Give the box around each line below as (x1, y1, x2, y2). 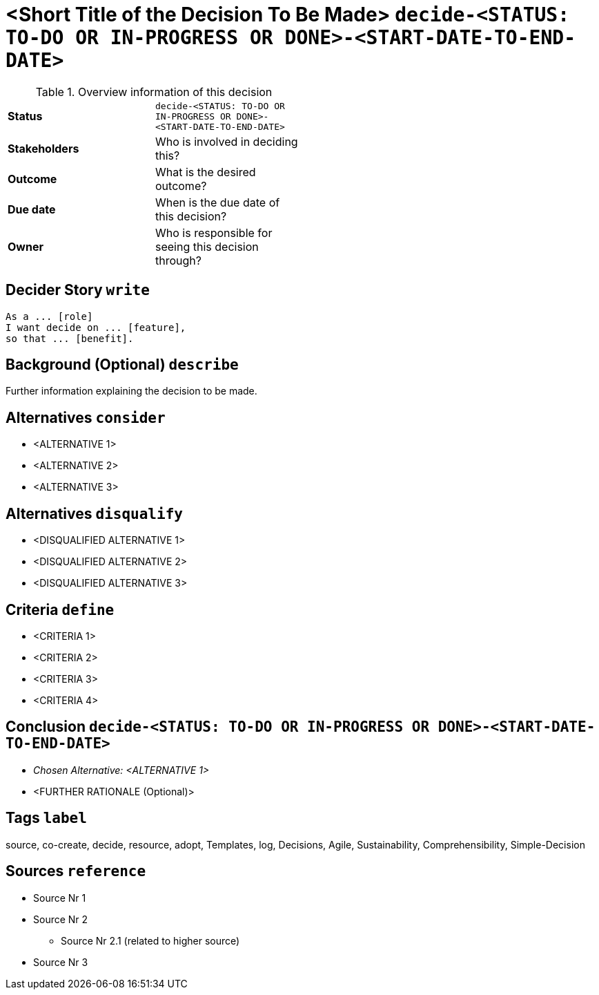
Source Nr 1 (33, 891, 86, 904)
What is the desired (155, 164, 256, 179)
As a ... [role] (6, 310, 93, 322)
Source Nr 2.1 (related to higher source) (61, 934, 240, 947)
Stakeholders (8, 141, 79, 155)
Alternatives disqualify (6, 504, 183, 522)
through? (155, 253, 202, 267)
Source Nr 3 (33, 956, 88, 968)
